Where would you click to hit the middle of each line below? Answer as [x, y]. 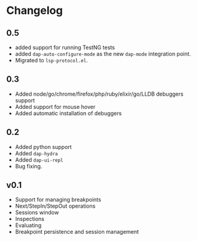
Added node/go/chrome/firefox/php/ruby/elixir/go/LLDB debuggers [99, 94]
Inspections [29, 219]
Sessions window [37, 213]
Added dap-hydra [36, 153]
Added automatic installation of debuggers [68, 113]
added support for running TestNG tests [65, 47]
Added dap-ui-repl [39, 160]
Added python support [43, 147]
